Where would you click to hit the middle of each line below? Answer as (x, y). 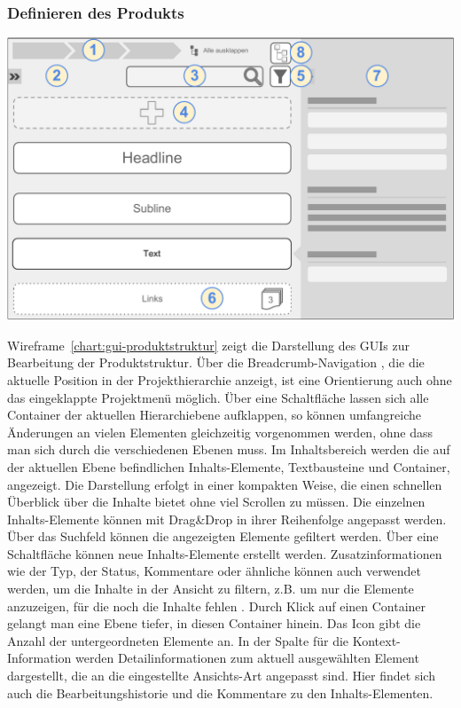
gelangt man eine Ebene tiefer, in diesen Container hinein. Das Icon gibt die (214, 623)
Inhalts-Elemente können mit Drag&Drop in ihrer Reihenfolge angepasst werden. (227, 519)
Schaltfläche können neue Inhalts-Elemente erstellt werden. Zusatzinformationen (225, 553)
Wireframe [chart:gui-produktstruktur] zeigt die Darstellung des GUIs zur (209, 345)
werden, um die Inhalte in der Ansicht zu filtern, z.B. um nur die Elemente (211, 589)
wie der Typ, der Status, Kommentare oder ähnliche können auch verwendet (214, 571)
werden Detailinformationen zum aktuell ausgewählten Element (247, 658)
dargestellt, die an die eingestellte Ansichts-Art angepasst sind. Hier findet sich (221, 676)
